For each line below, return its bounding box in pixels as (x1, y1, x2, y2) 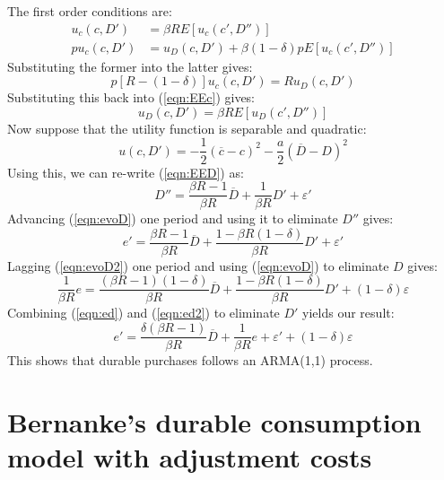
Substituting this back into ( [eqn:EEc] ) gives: (7, 88, 256, 107)
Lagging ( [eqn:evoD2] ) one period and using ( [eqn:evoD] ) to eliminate (7, 256, 389, 275)
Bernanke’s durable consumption (7, 403, 422, 440)
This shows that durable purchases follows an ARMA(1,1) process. (7, 351, 373, 370)
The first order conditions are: (7, 2, 172, 20)
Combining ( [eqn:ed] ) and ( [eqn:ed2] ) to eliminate (7, 303, 280, 322)
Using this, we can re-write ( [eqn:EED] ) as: (7, 162, 244, 181)
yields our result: (302, 303, 395, 322)
